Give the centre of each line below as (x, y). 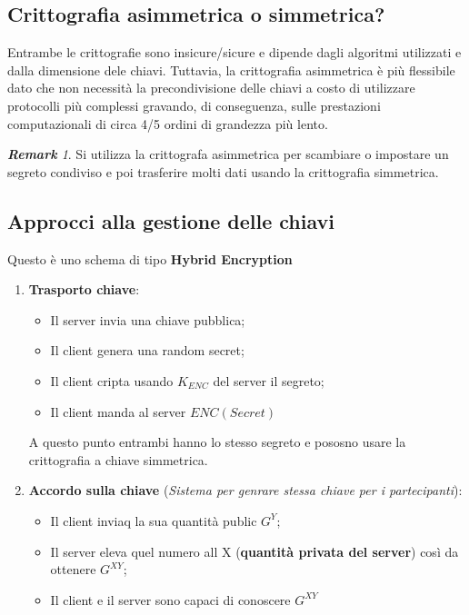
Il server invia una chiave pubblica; (148, 319)
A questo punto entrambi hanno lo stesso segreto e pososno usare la (217, 442)
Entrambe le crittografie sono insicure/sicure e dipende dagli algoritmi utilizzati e (234, 52)
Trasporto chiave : (84, 289)
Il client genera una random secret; (147, 350)
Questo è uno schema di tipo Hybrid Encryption (150, 258)
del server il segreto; (269, 380)
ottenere (73, 569)
